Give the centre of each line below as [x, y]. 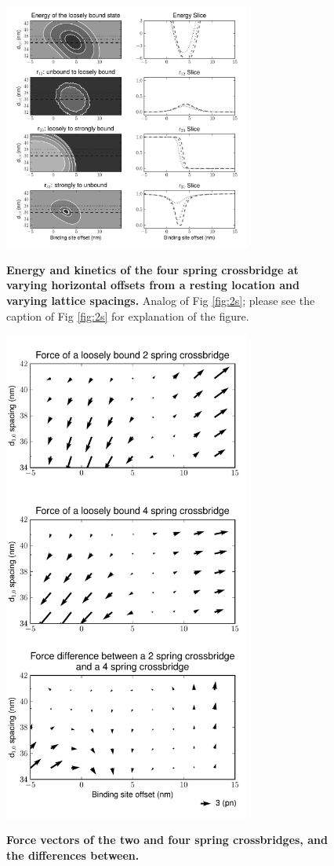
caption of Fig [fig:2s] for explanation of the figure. [128, 316]
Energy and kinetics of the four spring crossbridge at [152, 269]
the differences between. [73, 855]
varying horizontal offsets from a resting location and [153, 285]
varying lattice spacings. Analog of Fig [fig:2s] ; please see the [161, 300]
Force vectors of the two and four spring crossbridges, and [167, 840]
